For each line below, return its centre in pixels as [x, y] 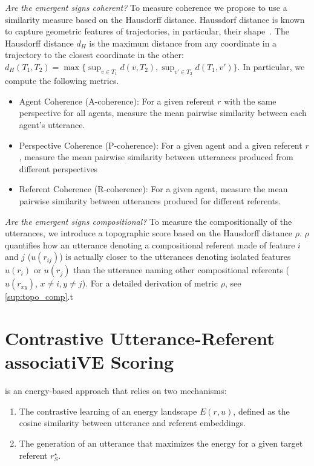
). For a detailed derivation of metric [150, 283]
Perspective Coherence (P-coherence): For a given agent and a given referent [161, 145]
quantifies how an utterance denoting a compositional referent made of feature [150, 244]
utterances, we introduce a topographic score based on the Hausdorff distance [149, 233]
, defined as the [261, 411]
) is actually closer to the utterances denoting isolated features [175, 257]
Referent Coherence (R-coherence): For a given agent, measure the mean [153, 189]
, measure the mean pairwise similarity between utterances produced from [156, 157]
